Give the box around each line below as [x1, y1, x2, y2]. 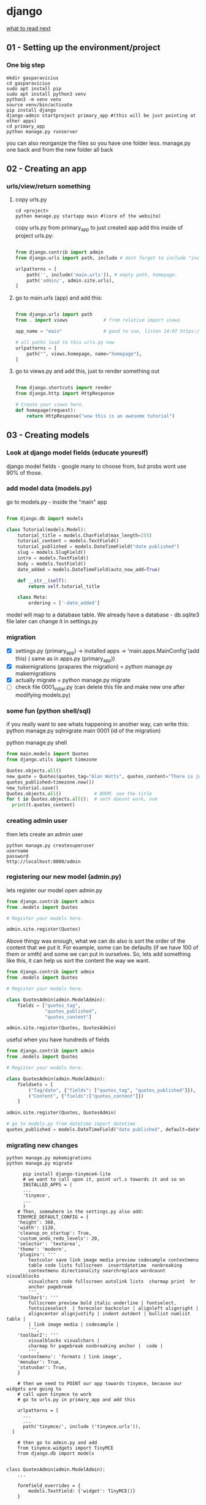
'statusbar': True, [17, 1364, 67, 1371]
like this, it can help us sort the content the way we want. [6, 957, 150, 965]
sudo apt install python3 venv [6, 91, 86, 97]
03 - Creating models [6, 430, 90, 440]
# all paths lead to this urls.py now [15, 339, 115, 345]
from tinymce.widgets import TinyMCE [17, 1445, 114, 1452]
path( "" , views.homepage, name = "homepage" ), [26, 351, 142, 357]
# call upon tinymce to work [17, 1391, 92, 1398]
